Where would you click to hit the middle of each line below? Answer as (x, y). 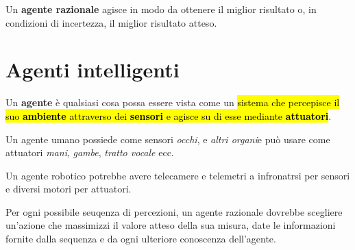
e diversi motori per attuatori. (69, 189)
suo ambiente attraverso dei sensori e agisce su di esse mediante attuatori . (169, 115)
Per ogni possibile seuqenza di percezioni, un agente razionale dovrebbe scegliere (174, 211)
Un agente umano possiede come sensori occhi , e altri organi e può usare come (168, 139)
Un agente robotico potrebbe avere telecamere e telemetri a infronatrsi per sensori (178, 175)
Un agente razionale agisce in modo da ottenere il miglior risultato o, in (161, 9)
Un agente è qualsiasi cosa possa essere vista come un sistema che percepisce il (173, 102)
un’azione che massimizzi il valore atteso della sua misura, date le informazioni (171, 225)
